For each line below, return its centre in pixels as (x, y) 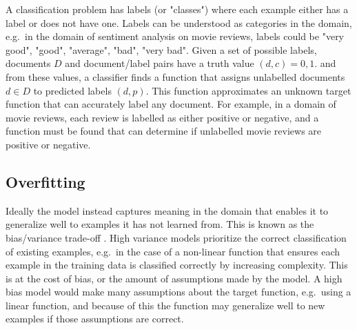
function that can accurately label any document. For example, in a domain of (171, 104)
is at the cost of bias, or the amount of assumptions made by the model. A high (174, 278)
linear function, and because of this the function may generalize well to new (165, 305)
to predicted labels (72, 90)
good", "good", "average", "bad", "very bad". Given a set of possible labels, (161, 49)
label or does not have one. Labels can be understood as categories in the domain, (179, 22)
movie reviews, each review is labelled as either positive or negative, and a (162, 117)
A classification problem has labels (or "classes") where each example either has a (177, 9)
